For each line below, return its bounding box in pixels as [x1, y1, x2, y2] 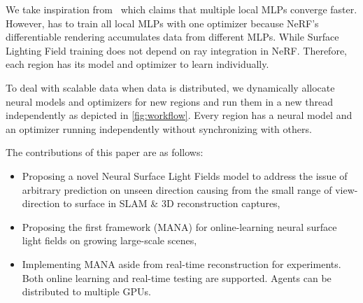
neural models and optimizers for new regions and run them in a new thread [6, 94, 333, 108]
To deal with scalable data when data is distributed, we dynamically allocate [6, 80, 335, 94]
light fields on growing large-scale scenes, [22, 233, 197, 248]
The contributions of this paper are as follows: [6, 145, 204, 160]
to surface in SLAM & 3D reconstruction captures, [63, 196, 280, 211]
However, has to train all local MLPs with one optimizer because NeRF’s [6, 15, 319, 30]
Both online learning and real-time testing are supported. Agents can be [22, 270, 332, 285]
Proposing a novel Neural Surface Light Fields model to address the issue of [22, 168, 348, 183]
